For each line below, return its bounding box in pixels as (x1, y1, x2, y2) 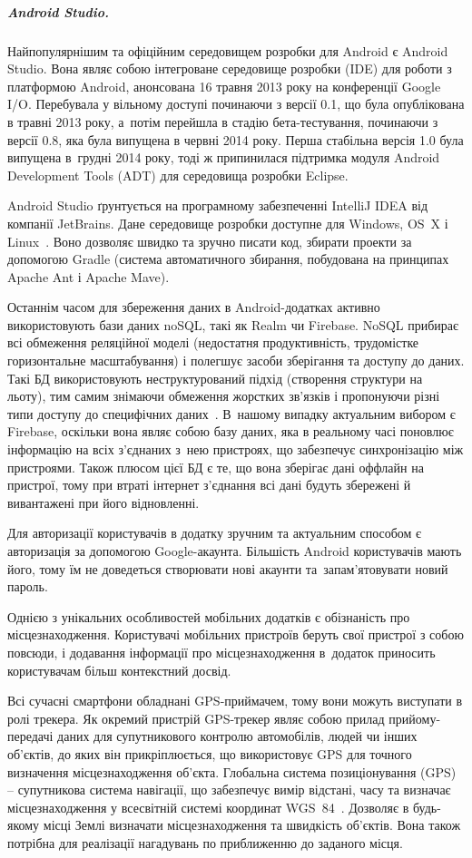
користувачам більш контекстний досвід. (7, 660, 231, 679)
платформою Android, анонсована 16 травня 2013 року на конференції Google (7, 76, 441, 95)
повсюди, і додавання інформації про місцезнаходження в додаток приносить (7, 642, 436, 661)
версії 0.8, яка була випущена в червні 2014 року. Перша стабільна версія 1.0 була (7, 130, 464, 149)
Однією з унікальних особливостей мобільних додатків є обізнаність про (7, 607, 410, 626)
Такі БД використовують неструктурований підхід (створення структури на (7, 368, 423, 387)
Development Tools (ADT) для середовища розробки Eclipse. (7, 165, 349, 184)
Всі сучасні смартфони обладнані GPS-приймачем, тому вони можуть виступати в (7, 691, 463, 710)
